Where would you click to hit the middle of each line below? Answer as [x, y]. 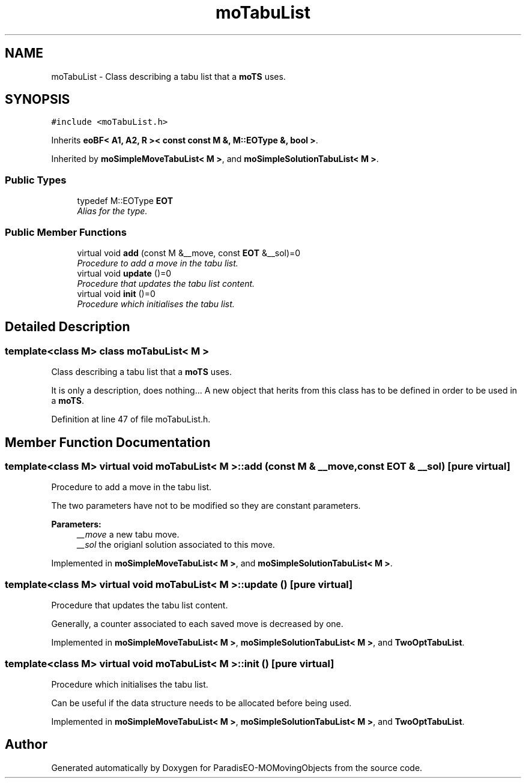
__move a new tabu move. [128, 535]
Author [26, 745]
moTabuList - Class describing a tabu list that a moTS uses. [168, 76]
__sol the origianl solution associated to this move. [176, 545]
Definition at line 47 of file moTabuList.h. [131, 419]
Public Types [36, 180]
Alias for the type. [112, 211]
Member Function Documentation [108, 442]
